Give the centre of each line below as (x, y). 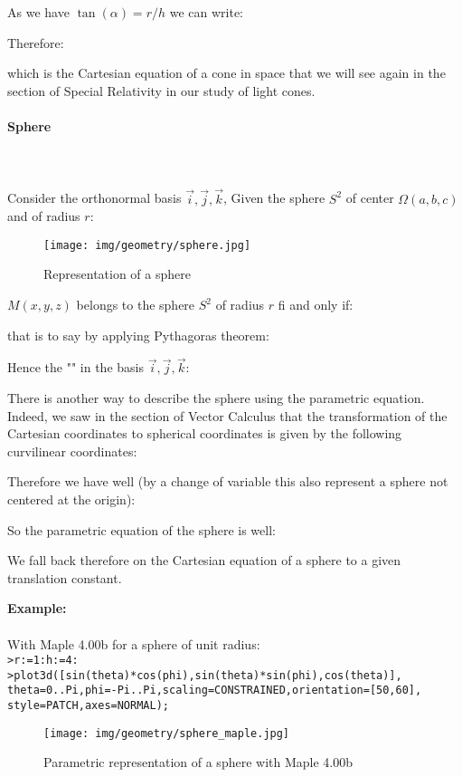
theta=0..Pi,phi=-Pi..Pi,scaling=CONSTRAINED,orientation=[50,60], (215, 691)
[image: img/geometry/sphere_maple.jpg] (167, 733)
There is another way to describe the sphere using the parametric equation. (216, 398)
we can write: (206, 12)
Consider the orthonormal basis (94, 198)
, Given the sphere (274, 198)
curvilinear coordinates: (72, 451)
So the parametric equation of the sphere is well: (141, 529)
